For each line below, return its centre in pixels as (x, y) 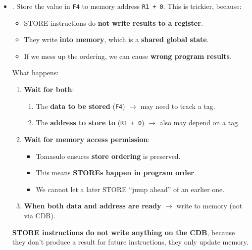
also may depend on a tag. (200, 123)
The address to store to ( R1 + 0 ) (90, 123)
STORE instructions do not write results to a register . (113, 23)
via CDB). (40, 215)
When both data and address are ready (93, 206)
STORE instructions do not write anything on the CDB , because (124, 232)
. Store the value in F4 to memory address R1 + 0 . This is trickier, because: (127, 6)
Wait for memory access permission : (87, 139)
